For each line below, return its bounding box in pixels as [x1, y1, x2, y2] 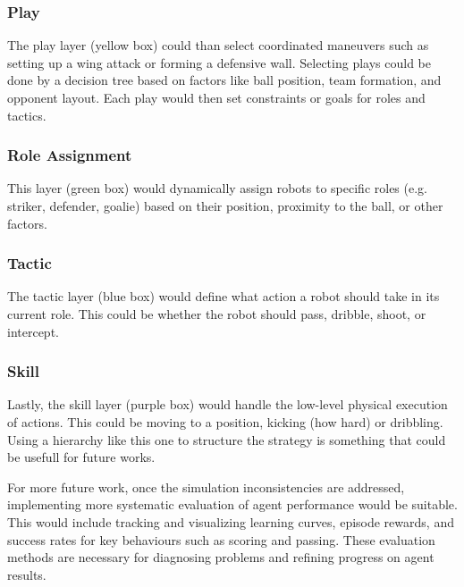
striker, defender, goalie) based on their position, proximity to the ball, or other [7, 197, 443, 214]
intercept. [7, 322, 59, 340]
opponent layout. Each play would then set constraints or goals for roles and [7, 88, 426, 106]
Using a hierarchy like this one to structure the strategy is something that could [7, 430, 446, 449]
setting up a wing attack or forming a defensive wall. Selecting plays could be [7, 53, 431, 71]
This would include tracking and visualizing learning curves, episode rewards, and [7, 512, 454, 531]
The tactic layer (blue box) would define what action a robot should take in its [7, 287, 440, 306]
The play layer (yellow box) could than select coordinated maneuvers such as [7, 36, 429, 55]
